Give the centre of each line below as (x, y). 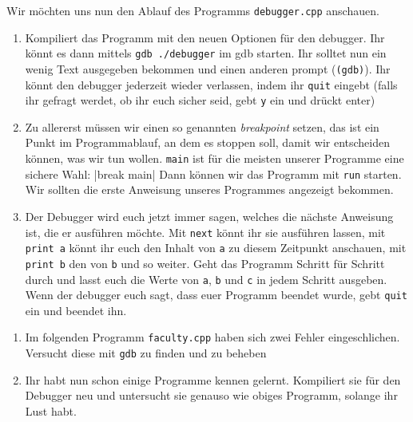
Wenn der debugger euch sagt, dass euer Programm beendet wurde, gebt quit (216, 295)
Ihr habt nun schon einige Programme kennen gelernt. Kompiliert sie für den (213, 379)
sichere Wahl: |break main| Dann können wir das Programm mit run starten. (213, 174)
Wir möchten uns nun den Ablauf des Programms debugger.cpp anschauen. (193, 10)
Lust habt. (51, 410)
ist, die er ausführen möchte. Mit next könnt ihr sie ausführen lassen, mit (205, 232)
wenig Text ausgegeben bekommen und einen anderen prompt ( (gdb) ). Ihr (208, 68)
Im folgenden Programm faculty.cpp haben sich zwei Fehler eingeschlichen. (212, 337)
